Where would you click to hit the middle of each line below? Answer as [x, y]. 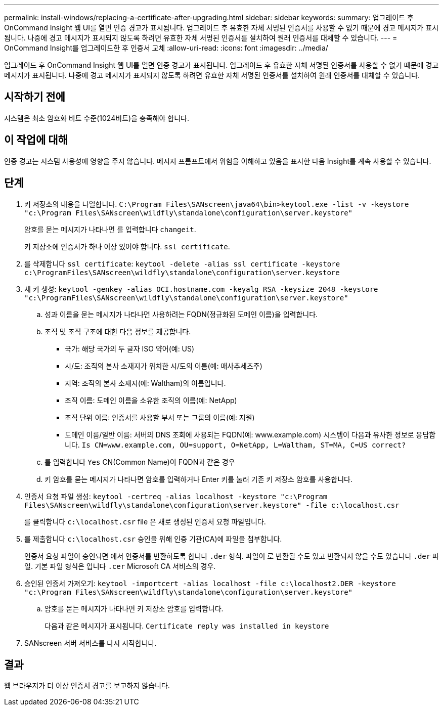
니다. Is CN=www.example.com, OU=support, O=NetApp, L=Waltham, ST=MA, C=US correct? [235, 445]
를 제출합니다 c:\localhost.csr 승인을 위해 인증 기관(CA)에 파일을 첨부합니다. [153, 539]
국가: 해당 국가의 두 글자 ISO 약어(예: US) [130, 348]
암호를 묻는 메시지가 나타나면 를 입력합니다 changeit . [110, 229]
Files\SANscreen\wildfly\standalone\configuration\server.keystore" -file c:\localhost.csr [212, 505]
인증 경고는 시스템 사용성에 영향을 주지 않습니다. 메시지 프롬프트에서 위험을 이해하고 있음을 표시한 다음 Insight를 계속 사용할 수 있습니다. [218, 161]
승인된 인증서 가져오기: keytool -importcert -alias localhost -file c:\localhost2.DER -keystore [210, 583]
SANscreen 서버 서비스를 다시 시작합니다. [91, 643]
